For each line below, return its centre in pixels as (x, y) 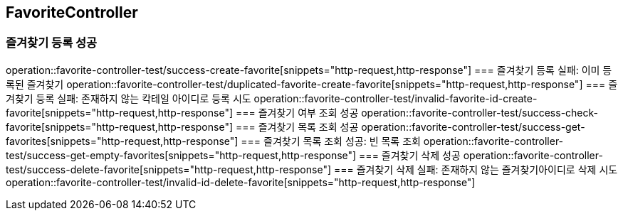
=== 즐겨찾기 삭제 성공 (410, 155)
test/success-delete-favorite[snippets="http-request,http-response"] (169, 169)
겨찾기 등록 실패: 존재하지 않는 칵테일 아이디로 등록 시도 (129, 98)
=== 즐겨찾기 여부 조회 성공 (297, 112)
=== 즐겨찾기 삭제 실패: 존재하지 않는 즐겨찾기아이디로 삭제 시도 (476, 169)
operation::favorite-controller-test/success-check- (480, 112)
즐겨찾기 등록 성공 (52, 43)
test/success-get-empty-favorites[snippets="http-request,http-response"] (181, 155)
